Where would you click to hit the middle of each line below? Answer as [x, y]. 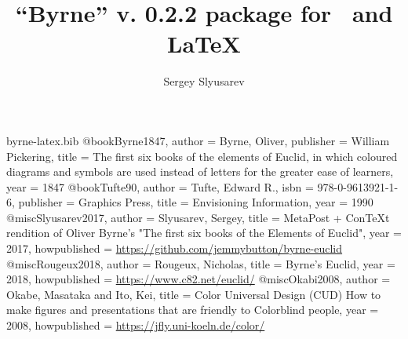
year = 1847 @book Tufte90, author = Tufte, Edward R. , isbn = [160, 186]
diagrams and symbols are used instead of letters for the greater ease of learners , [200, 171]
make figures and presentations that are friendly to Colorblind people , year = [193, 310]
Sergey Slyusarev [204, 81]
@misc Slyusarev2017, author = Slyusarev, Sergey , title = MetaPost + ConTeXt [198, 217]
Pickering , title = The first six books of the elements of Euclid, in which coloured [202, 156]
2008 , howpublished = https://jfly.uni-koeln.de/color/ [136, 325]
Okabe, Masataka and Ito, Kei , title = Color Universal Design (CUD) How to [194, 294]
